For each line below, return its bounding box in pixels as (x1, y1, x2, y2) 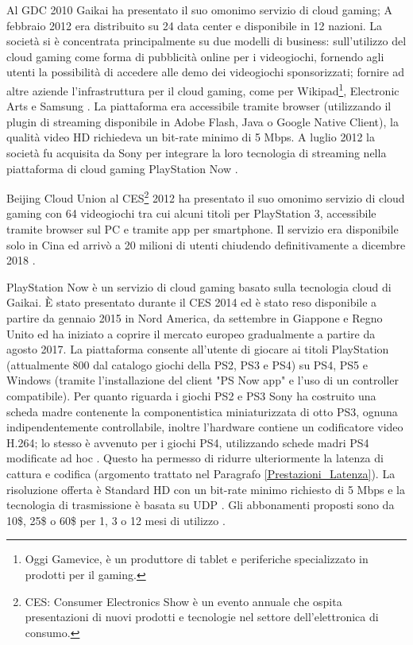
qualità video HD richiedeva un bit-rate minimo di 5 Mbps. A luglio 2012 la (6, 129, 375, 145)
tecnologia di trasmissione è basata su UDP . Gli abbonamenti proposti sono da (6, 496, 395, 513)
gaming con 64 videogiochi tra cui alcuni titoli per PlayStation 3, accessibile (6, 205, 376, 222)
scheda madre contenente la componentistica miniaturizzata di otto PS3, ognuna (6, 403, 398, 419)
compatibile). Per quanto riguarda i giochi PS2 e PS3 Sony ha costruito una (6, 387, 376, 404)
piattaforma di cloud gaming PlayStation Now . (6, 160, 238, 176)
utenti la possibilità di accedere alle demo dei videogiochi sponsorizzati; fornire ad (6, 64, 404, 80)
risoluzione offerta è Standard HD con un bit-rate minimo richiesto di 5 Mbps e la (6, 481, 405, 497)
